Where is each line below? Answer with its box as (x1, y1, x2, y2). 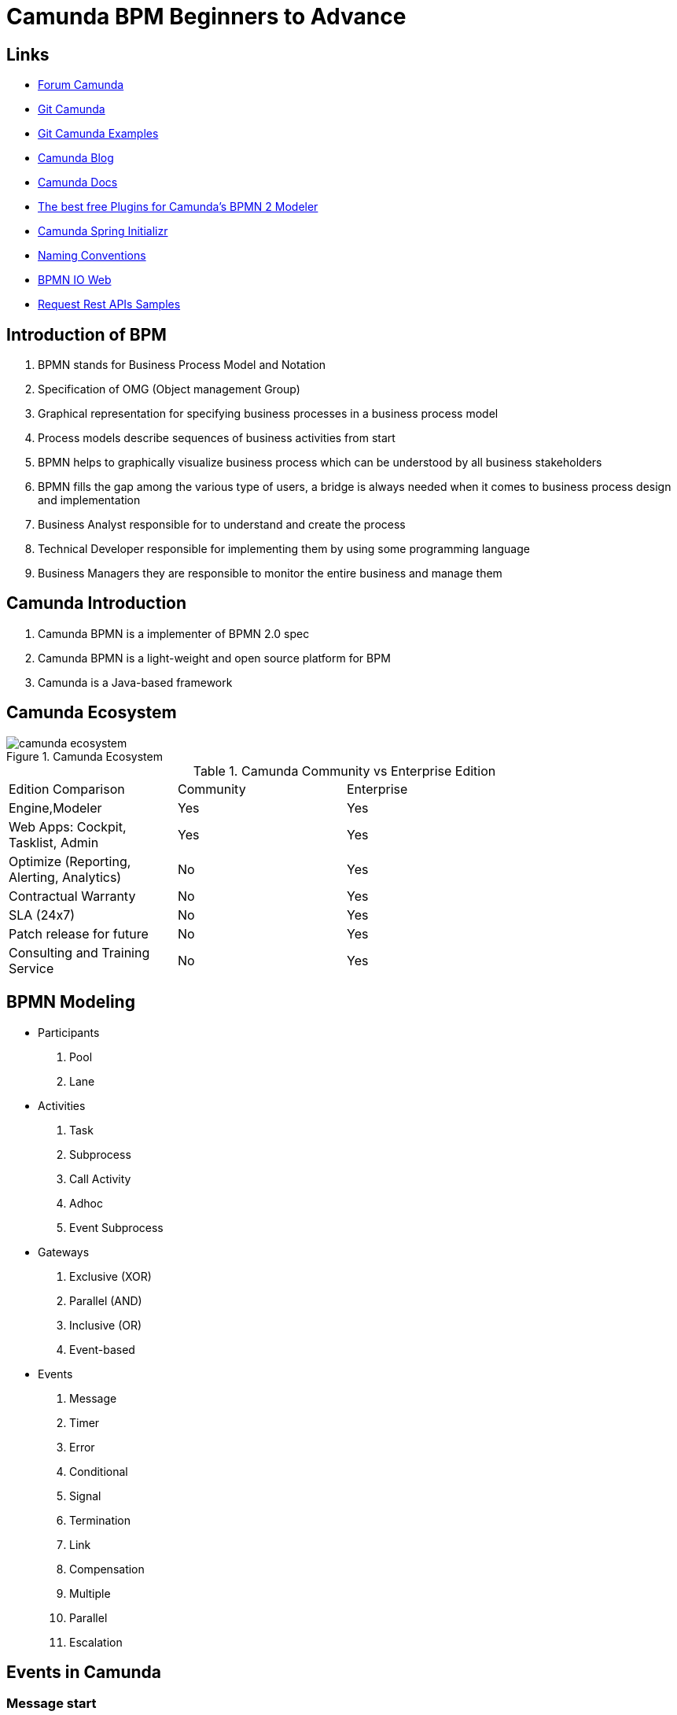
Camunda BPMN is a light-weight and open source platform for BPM (38, 651, 391, 665)
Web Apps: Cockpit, (9, 818, 127, 835)
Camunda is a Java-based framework (38, 675, 233, 689)
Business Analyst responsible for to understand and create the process (38, 518, 406, 532)
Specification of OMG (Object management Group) (38, 382, 300, 396)
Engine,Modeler (9, 799, 102, 816)
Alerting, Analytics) (9, 869, 122, 885)
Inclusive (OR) (69, 1318, 142, 1332)
